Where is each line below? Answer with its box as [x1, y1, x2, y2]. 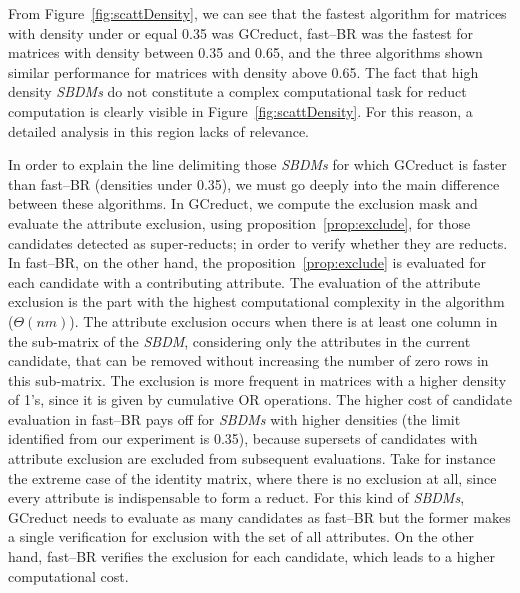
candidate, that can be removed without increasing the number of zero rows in [8, 350, 489, 371]
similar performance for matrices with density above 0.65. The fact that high [8, 61, 479, 82]
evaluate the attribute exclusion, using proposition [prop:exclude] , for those [8, 212, 471, 233]
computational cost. [8, 565, 129, 586]
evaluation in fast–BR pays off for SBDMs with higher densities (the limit [8, 408, 461, 429]
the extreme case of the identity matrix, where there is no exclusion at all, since [8, 467, 497, 488]
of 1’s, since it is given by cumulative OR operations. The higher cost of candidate [8, 389, 512, 410]
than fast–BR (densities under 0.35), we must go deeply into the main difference [8, 173, 500, 194]
